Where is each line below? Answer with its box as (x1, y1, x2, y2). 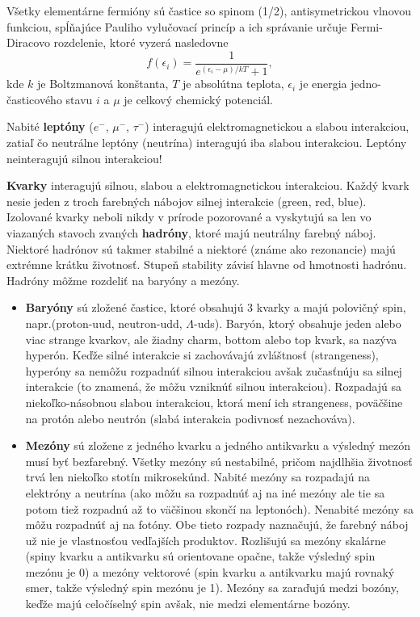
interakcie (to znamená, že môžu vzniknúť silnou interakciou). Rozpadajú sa (25, 378, 401, 395)
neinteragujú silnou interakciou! (6, 149, 162, 166)
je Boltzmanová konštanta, (37, 75, 169, 92)
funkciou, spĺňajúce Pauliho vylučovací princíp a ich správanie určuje (6, 18, 347, 35)
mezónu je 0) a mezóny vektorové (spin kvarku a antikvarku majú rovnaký (25, 563, 395, 580)
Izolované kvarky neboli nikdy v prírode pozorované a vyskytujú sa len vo (6, 208, 372, 225)
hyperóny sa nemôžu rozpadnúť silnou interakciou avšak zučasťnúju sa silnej (25, 362, 402, 379)
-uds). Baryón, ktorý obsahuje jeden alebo (194, 314, 401, 331)
